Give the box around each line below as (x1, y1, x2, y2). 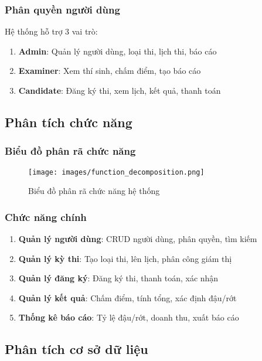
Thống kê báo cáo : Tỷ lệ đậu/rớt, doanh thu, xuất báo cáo (18, 311, 239, 323)
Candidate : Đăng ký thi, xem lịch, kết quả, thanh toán (18, 84, 221, 96)
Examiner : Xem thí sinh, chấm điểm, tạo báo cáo (18, 64, 201, 77)
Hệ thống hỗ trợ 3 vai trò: (5, 25, 98, 38)
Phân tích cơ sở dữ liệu (5, 340, 148, 358)
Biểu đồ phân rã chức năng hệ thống (28, 185, 160, 197)
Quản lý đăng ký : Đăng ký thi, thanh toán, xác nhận (18, 272, 219, 284)
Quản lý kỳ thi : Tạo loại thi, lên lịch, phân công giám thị (18, 252, 232, 264)
